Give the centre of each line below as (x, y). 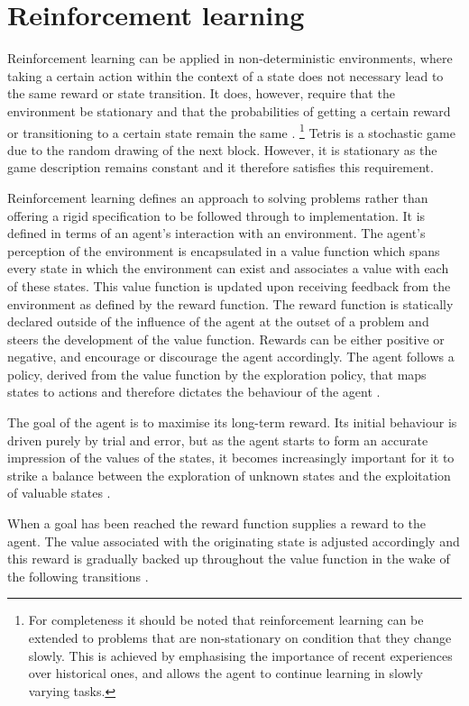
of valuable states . (59, 493)
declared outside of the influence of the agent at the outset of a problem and (218, 321)
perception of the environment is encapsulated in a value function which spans (224, 250)
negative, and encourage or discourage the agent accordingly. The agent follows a (231, 357)
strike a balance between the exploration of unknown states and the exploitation (229, 475)
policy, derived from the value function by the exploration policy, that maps (217, 374)
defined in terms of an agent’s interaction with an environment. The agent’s (216, 233)
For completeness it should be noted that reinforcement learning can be (226, 620)
